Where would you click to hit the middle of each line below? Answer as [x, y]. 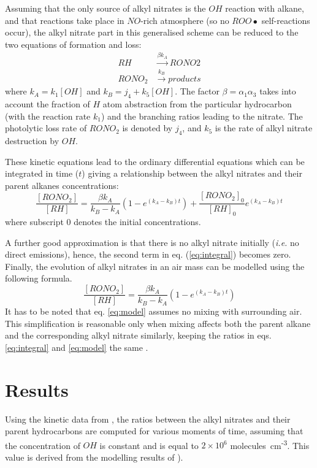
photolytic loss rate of [46, 128]
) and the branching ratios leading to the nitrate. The [202, 116]
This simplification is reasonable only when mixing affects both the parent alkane [158, 323]
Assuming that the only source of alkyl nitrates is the [105, 8]
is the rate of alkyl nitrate [264, 128]
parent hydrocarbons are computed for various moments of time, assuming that [154, 431]
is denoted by [147, 128]
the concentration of [43, 445]
